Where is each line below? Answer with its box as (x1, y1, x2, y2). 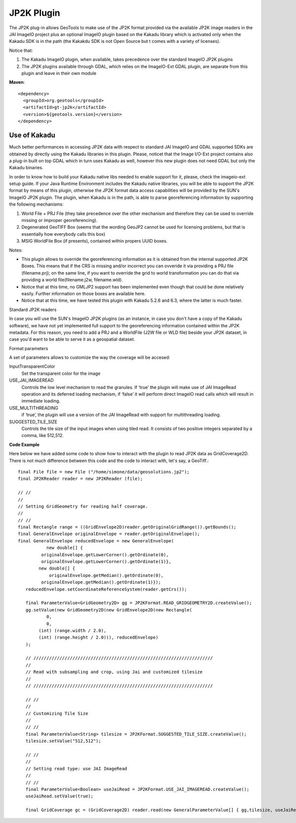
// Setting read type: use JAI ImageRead (25, 766, 128, 771)
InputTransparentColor (9, 363, 55, 369)
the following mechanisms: (9, 201, 64, 207)
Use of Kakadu (9, 131, 55, 140)
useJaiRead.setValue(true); (25, 793, 94, 799)
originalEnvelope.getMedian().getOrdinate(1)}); (41, 579, 161, 585)
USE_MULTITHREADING (9, 405, 59, 411)
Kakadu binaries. (9, 165, 44, 171)
